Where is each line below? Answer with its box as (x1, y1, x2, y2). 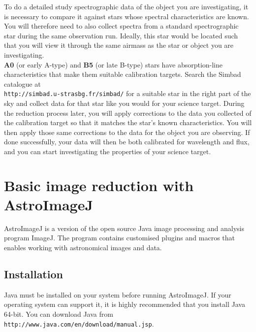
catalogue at (4, 78, 41, 89)
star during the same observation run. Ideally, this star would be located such (4, 30, 238, 40)
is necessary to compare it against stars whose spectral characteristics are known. (4, 11, 249, 21)
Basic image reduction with (4, 175, 194, 195)
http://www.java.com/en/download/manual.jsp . (4, 318, 154, 329)
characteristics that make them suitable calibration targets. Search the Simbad (4, 69, 241, 79)
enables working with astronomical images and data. (4, 242, 162, 253)
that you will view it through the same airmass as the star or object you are (4, 40, 234, 50)
